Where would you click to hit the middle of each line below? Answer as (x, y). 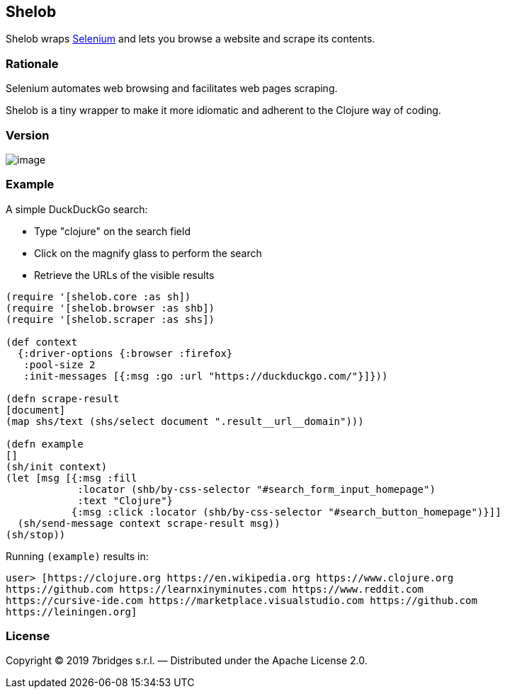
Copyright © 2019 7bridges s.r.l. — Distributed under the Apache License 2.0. (187, 661)
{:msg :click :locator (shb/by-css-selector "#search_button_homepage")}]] (286, 512)
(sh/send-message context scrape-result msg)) (149, 523)
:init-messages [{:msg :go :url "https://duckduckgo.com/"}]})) (206, 376)
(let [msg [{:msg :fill (72, 478)
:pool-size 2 (59, 364)
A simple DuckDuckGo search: (77, 209)
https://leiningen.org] (72, 611)
